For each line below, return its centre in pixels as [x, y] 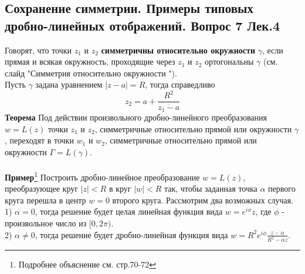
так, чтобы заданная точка [211, 188]
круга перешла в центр [45, 200]
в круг [120, 188]
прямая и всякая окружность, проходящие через [90, 61]
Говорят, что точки [38, 50]
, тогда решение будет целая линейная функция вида [129, 211]
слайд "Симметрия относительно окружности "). [91, 73]
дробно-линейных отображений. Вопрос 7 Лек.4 [143, 25]
